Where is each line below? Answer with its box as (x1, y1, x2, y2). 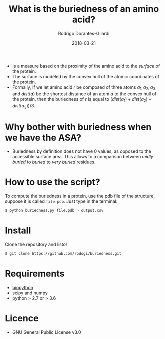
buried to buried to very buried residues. (12, 159, 96, 165)
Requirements (5, 268, 65, 279)
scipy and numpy (12, 290, 48, 296)
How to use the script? (5, 176, 101, 188)
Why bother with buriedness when (5, 121, 152, 133)
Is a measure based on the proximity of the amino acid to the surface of (12, 63, 160, 69)
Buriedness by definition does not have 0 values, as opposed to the (12, 148, 151, 154)
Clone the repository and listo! (5, 241, 67, 248)
